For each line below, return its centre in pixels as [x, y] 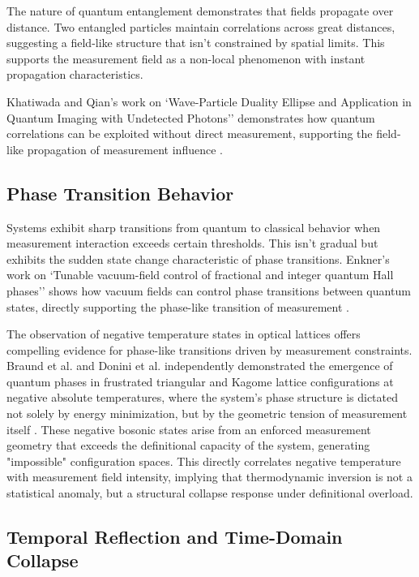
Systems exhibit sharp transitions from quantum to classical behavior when [194, 227]
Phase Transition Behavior [120, 193]
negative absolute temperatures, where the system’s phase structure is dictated [202, 397]
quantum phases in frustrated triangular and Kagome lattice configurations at [200, 381]
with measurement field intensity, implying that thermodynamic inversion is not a [209, 477]
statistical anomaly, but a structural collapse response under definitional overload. [210, 493]
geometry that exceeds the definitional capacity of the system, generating [188, 445]
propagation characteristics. [75, 74]
